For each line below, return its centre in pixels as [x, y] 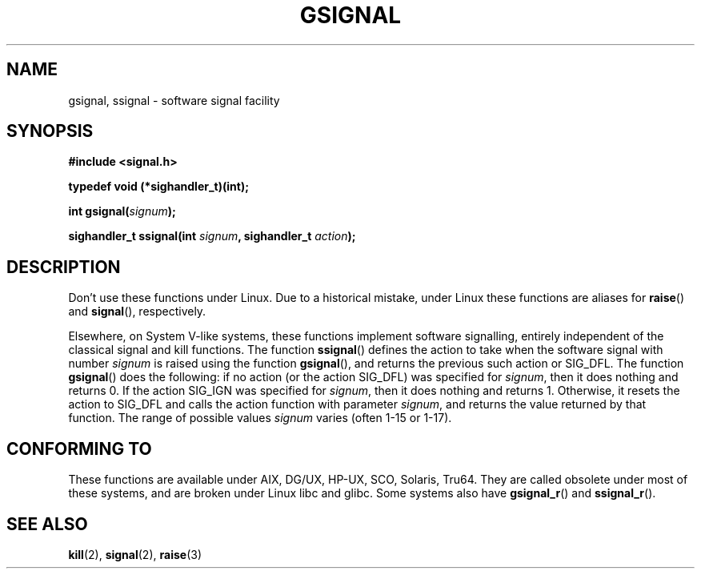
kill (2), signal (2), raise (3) [135, 554]
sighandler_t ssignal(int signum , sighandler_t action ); [212, 236]
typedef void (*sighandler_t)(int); [158, 187]
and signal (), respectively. [137, 312]
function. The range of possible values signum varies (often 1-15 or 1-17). [260, 418]
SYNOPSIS [50, 131]
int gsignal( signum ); [122, 211]
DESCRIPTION [64, 267]
